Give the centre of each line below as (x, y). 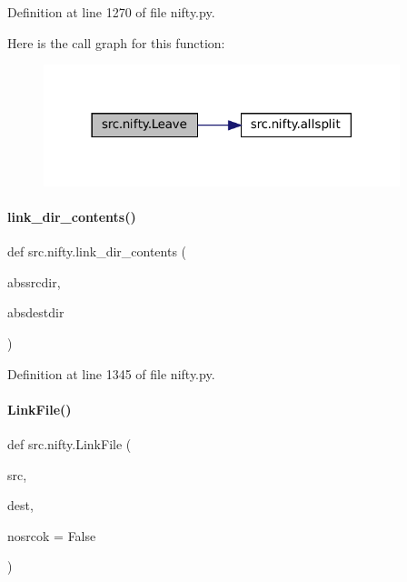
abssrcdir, (34, 281)
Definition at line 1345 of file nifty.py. (111, 373)
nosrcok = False (52, 535)
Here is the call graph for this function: (116, 42)
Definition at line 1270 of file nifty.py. (111, 12)
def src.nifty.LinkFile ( (69, 443)
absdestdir (36, 312)
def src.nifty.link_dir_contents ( (97, 251)
